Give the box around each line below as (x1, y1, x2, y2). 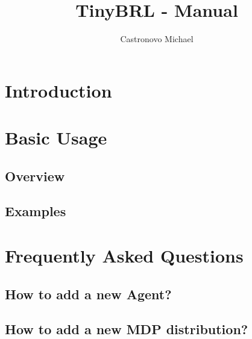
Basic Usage (5, 125, 107, 150)
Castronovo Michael (120, 33, 194, 45)
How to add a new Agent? (5, 284, 172, 303)
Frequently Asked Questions (5, 243, 244, 268)
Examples (5, 202, 66, 220)
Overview (5, 166, 65, 185)
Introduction (5, 78, 112, 102)
